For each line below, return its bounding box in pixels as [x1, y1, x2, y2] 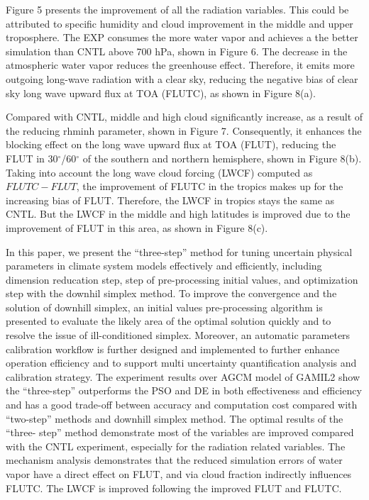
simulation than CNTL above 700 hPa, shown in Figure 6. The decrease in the [6, 43, 348, 58]
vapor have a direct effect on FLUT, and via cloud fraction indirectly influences [6, 467, 352, 481]
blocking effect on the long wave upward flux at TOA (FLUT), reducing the [6, 137, 336, 152]
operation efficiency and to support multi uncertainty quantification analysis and [6, 355, 357, 370]
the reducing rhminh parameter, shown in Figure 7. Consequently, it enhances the [6, 123, 362, 138]
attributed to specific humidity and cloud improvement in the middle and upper [6, 16, 353, 30]
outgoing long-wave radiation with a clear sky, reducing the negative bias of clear [6, 71, 358, 86]
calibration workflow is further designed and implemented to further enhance [6, 341, 340, 356]
